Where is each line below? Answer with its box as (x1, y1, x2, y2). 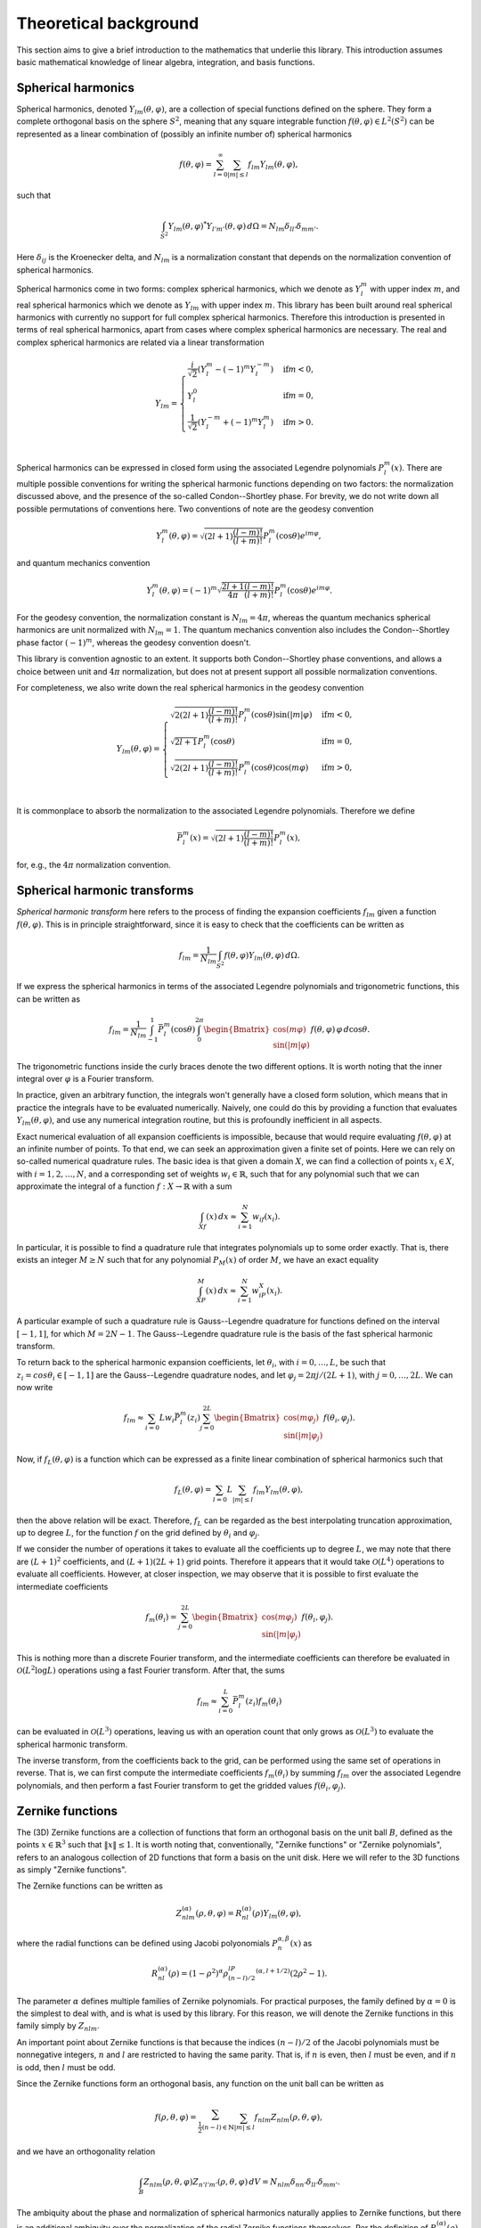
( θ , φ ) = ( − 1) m (159, 584, 217, 595)
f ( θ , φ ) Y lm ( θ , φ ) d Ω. (224, 950, 300, 962)
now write (16, 1382, 53, 1393)
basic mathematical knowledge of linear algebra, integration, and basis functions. (16, 56, 315, 67)
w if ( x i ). (252, 1212, 281, 1225)
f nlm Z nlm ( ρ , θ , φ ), (254, 2112, 322, 2125)
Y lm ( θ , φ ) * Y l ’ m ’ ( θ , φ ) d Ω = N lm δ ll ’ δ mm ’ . (167, 219, 319, 233)
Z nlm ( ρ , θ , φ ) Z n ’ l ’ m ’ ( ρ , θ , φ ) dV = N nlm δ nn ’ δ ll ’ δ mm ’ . (143, 2177, 340, 2190)
